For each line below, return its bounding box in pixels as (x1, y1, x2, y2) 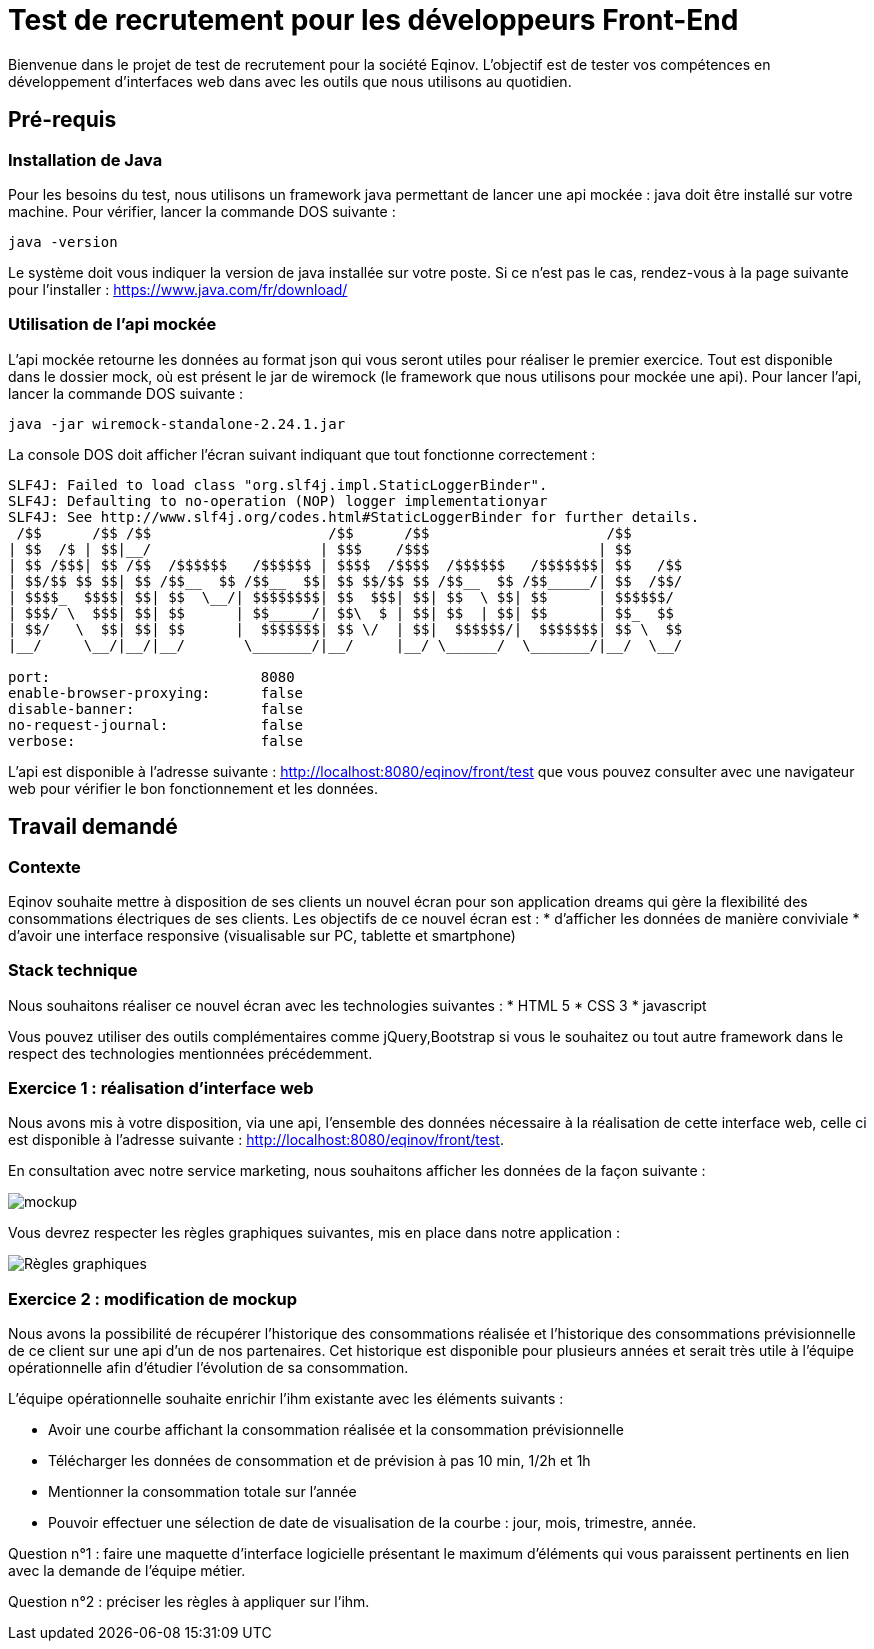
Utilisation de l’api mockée (8, 314, 217, 335)
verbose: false (8, 732, 304, 749)
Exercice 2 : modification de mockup (8, 1288, 298, 1309)
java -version (8, 233, 118, 250)
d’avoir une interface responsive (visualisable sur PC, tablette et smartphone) (8, 926, 516, 944)
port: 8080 (8, 668, 295, 685)
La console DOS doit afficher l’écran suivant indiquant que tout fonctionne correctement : (8, 445, 596, 463)
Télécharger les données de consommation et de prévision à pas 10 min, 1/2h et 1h (48, 1452, 591, 1470)
